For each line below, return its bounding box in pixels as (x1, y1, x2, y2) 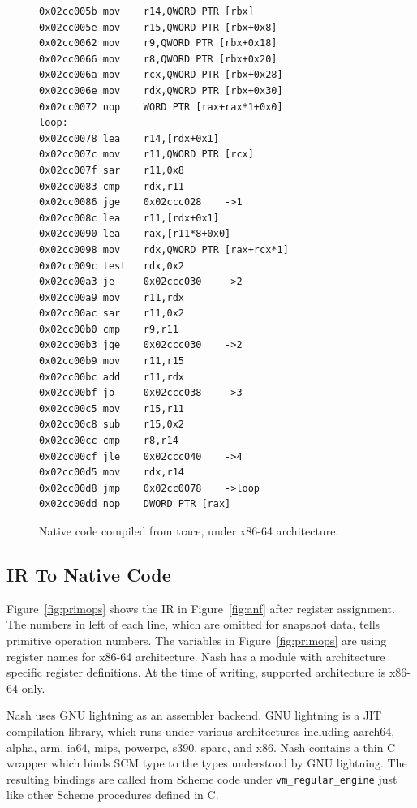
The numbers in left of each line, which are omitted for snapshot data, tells (6, 616, 380, 633)
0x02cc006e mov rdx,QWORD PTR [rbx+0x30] (39, 84, 283, 97)
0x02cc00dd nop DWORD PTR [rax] (39, 498, 231, 510)
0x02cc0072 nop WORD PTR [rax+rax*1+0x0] (39, 101, 283, 113)
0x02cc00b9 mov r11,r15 (39, 355, 184, 367)
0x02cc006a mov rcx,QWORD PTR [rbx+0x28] (39, 69, 283, 81)
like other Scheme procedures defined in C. (6, 786, 219, 803)
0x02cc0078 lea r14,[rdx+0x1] (39, 132, 219, 144)
